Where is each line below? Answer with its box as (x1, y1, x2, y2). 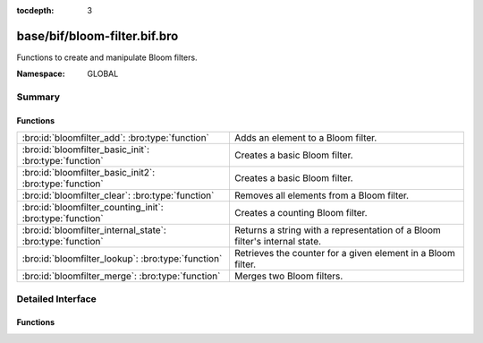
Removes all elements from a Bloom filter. (233, 189, 410, 202)
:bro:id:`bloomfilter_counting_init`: (21, 202, 165, 214)
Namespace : (16, 68, 66, 80)
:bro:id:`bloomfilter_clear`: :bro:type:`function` (21, 189, 215, 202)
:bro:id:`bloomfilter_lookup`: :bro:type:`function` (21, 253, 223, 265)
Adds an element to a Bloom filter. (233, 132, 377, 144)
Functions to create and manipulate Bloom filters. (16, 52, 198, 63)
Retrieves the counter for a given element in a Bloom (233, 247, 456, 260)
